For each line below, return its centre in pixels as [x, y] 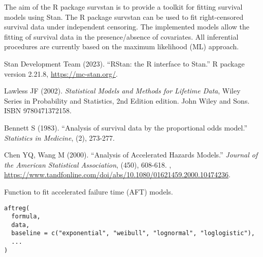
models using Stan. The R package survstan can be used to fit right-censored [124, 17]
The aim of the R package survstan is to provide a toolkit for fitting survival [123, 7]
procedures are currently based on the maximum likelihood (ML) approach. [122, 46]
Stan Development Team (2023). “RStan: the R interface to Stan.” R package [124, 63]
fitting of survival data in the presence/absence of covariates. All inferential [121, 36]
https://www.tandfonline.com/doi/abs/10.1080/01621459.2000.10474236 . [117, 174]
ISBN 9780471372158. [38, 110]
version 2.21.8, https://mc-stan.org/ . [61, 73]
